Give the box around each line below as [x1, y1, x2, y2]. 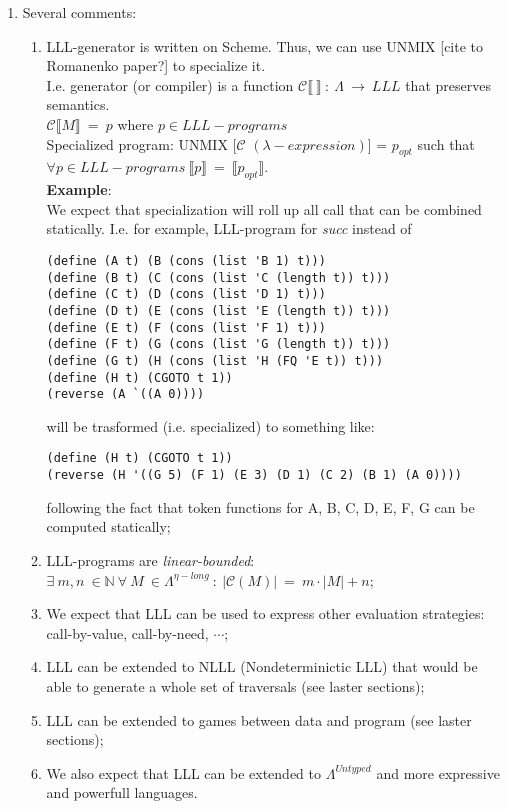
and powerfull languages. [46, 782, 198, 803]
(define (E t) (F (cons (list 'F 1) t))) [46, 320, 326, 335]
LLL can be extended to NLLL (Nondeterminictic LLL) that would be [46, 656, 478, 677]
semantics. [46, 94, 110, 115]
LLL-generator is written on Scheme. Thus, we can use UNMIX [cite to [46, 35, 484, 56]
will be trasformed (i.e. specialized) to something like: [46, 415, 375, 436]
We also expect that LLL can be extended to [46, 762, 322, 783]
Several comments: [22, 2, 137, 22]
